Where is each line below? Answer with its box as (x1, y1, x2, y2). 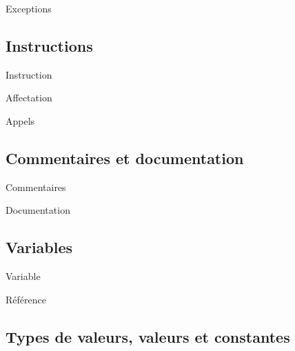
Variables (6, 237, 73, 258)
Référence (6, 292, 46, 306)
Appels (6, 113, 35, 128)
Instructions (6, 34, 93, 56)
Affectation (6, 90, 52, 105)
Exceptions (6, 1, 52, 15)
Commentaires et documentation (6, 147, 244, 168)
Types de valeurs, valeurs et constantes (6, 325, 290, 347)
